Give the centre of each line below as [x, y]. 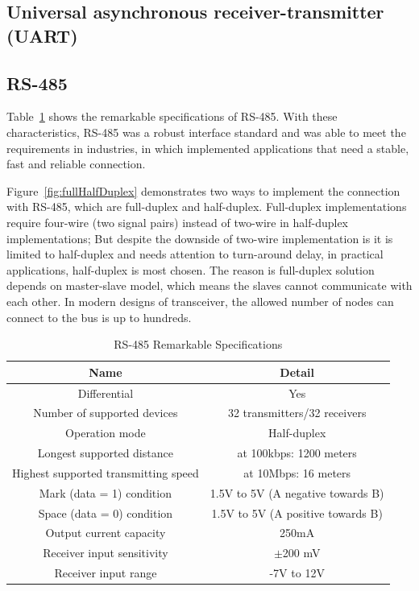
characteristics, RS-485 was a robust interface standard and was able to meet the [206, 132]
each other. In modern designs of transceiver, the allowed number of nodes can [200, 301]
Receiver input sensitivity [106, 553]
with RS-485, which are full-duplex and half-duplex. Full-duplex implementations [207, 207]
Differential [106, 393]
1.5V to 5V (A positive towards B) [297, 512]
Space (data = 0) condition [106, 512]
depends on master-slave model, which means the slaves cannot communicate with [209, 285]
